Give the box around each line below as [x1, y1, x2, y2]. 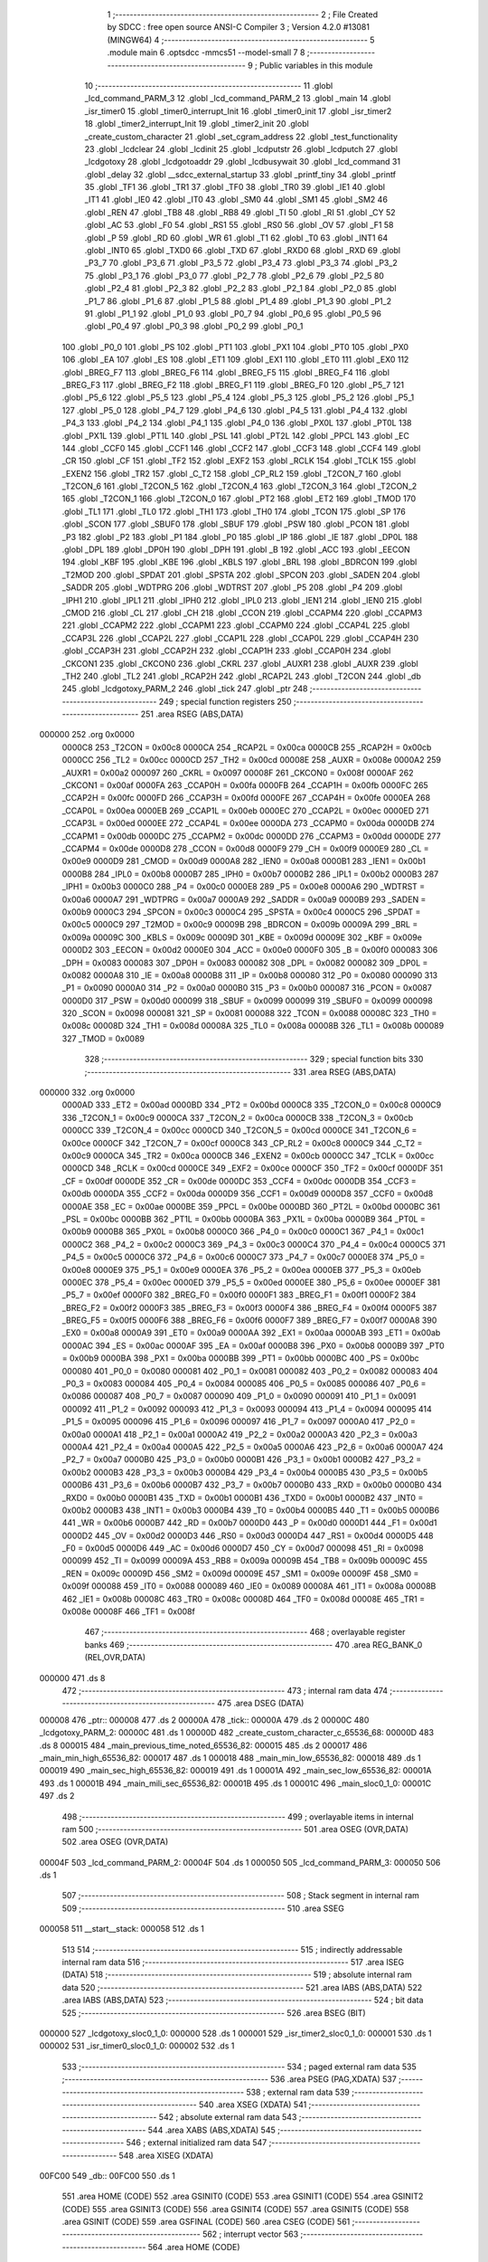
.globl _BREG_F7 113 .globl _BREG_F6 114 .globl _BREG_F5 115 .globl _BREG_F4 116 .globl [61, 366, 390, 377]
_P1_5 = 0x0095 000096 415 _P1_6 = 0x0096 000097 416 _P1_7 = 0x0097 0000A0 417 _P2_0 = [61, 1416, 416, 1427]
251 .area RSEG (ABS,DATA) [140, 708, 244, 719]
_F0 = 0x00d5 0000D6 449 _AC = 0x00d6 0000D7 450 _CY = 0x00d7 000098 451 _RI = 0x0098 [61, 1543, 424, 1554]
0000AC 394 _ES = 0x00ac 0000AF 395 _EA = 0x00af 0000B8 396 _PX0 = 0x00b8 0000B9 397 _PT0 [61, 1340, 445, 1351]
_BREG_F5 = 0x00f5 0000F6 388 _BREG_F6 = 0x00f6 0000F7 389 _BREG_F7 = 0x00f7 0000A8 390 [61, 1315, 437, 1326]
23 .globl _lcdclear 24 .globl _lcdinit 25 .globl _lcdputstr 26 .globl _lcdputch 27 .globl [84, 143, 398, 154]
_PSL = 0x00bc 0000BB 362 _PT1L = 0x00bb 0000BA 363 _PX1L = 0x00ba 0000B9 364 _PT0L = [61, 1213, 427, 1224]
